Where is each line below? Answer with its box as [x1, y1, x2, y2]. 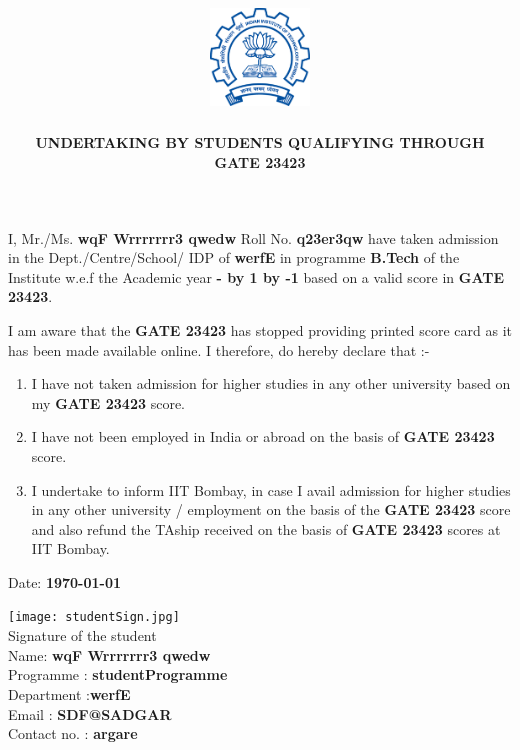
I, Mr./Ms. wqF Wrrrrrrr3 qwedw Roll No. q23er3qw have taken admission [8, 227, 499, 248]
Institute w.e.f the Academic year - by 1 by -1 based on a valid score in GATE [8, 266, 505, 287]
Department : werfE [8, 683, 131, 704]
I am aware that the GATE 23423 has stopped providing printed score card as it [8, 319, 512, 340]
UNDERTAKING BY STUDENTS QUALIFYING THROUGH [35, 132, 485, 153]
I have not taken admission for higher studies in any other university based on [31, 373, 511, 394]
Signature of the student [8, 625, 157, 646]
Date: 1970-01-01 [8, 571, 122, 592]
